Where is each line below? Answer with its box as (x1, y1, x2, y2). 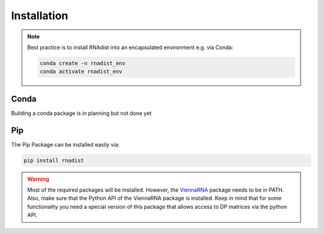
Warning (27, 175, 49, 183)
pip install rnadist (23, 157, 84, 164)
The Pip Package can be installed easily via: (11, 141, 120, 148)
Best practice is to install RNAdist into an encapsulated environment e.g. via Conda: (27, 44, 233, 51)
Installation (11, 9, 68, 22)
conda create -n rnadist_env (40, 60, 126, 66)
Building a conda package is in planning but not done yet (11, 110, 152, 117)
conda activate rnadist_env (40, 68, 122, 75)
